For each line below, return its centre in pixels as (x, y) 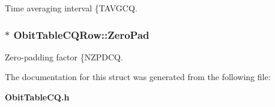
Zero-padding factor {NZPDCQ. (64, 56)
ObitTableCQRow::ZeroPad (81, 34)
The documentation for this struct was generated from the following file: (138, 77)
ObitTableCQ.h (37, 97)
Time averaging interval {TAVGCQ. (71, 8)
